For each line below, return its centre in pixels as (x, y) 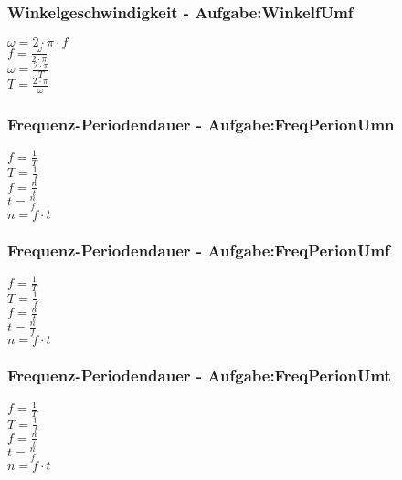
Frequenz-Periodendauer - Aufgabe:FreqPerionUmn (201, 125)
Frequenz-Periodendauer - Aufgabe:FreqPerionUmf (199, 250)
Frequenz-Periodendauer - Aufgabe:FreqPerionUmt (199, 376)
